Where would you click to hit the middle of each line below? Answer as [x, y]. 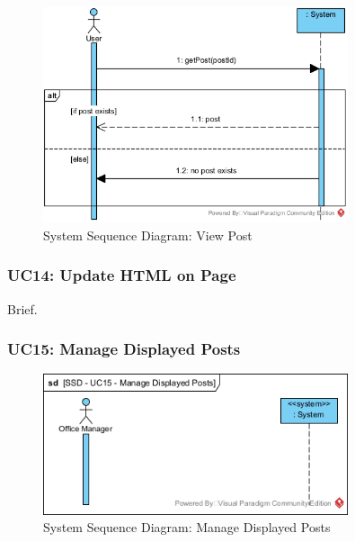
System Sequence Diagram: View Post [148, 235]
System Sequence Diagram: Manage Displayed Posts [187, 527]
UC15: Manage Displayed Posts [124, 349]
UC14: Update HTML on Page [122, 275]
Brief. [22, 308]
